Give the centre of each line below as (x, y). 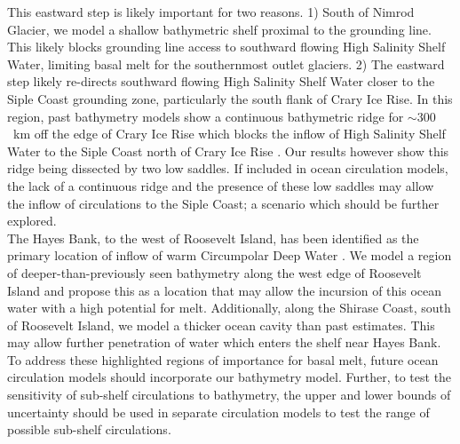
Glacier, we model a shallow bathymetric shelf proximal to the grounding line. (219, 29)
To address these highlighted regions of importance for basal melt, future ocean (223, 359)
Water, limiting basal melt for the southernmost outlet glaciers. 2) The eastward (226, 63)
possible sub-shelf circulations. (89, 429)
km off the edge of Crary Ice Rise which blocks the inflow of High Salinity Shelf (229, 134)
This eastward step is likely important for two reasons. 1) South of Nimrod (211, 12)
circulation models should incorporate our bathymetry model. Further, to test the (230, 377)
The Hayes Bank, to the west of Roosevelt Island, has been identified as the (213, 238)
